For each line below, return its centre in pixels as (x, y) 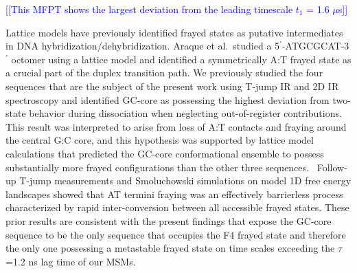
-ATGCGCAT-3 (315, 46)
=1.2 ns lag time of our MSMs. (71, 261)
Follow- (332, 167)
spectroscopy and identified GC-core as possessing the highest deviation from (168, 99)
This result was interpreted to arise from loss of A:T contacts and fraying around (176, 126)
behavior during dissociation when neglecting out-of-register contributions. (185, 113)
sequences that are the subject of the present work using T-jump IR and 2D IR (172, 86)
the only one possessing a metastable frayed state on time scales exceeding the (170, 248)
